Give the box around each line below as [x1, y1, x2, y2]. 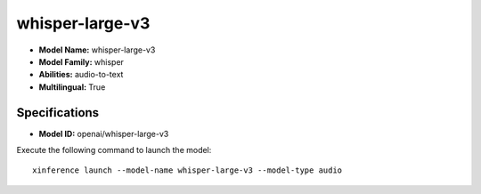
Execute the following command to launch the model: [16, 145, 212, 156]
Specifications [16, 105, 100, 120]
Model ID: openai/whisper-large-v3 [38, 128, 169, 139]
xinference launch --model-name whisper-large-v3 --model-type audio [32, 166, 343, 175]
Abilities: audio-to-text [38, 69, 124, 80]
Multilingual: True [38, 81, 106, 93]
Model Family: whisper [38, 56, 125, 67]
